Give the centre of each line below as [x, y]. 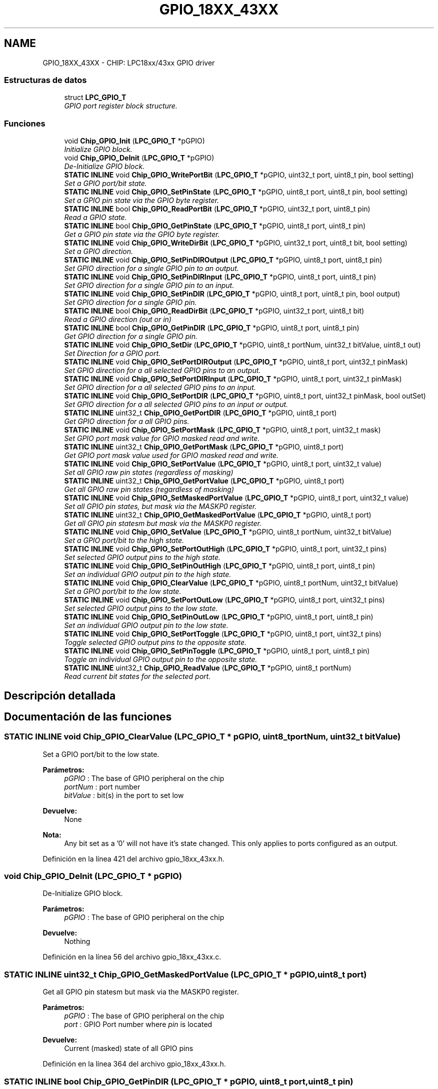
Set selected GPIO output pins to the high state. [142, 557]
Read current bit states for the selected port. [137, 676]
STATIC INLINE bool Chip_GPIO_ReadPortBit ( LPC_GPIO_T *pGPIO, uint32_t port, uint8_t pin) [217, 209]
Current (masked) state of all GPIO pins [129, 1048]
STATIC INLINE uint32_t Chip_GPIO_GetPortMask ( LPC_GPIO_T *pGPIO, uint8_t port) [204, 447]
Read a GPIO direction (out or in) [118, 319]
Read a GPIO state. [95, 217]
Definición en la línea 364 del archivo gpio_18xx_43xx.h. [134, 1064]
